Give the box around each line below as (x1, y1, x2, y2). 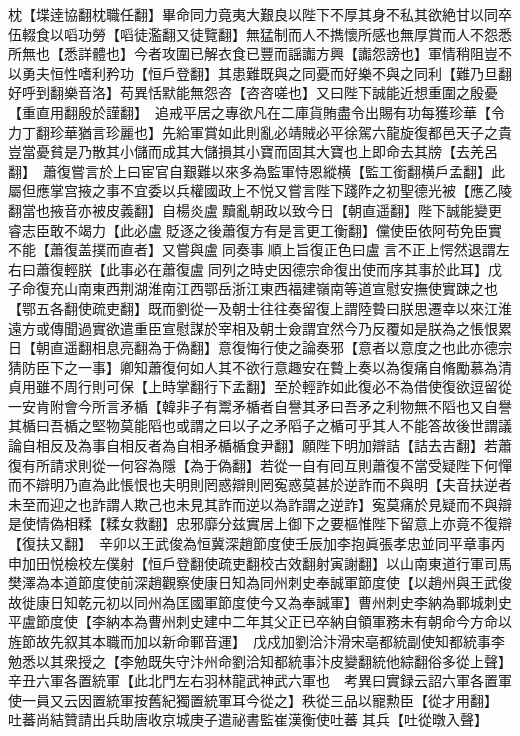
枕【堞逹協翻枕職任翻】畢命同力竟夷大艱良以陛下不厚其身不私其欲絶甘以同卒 (8, 4, 512, 24)
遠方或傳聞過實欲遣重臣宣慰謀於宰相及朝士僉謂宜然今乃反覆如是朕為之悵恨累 (8, 317, 512, 338)
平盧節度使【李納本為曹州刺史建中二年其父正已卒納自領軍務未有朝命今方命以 (8, 611, 512, 632)
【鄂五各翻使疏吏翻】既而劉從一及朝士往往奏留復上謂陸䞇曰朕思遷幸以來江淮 (8, 297, 512, 318)
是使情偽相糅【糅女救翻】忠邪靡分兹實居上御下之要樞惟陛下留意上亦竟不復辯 (8, 513, 512, 534)
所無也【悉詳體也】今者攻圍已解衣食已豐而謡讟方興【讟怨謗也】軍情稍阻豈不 (8, 43, 512, 64)
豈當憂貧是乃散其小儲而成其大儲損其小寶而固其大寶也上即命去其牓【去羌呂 (8, 141, 498, 162)
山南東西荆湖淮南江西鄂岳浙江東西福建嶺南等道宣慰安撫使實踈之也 (63, 278, 498, 299)
